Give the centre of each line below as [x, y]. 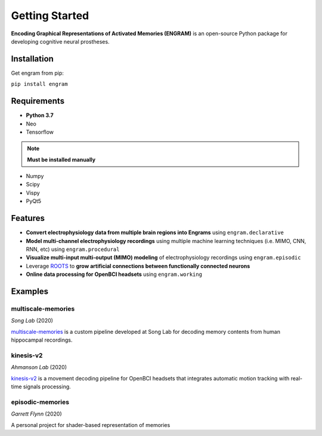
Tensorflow [40, 132]
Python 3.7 [40, 115]
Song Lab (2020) [32, 321]
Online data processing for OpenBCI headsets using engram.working [114, 274]
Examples [30, 291]
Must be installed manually [61, 159]
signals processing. [47, 386]
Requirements [38, 101]
